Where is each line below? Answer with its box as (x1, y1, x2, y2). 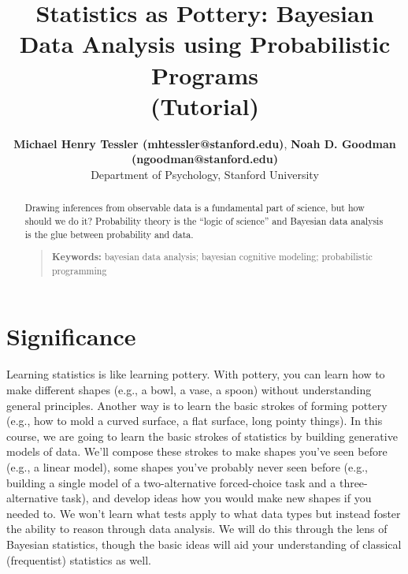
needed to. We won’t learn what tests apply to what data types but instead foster (6, 505, 401, 521)
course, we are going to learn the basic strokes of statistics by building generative (6, 427, 398, 444)
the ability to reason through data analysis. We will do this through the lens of (6, 520, 388, 537)
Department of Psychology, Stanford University (91, 166, 319, 182)
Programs (151, 58, 258, 91)
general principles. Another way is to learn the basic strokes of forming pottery (6, 397, 388, 413)
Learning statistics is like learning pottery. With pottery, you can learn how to (6, 366, 385, 382)
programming (51, 263, 107, 277)
